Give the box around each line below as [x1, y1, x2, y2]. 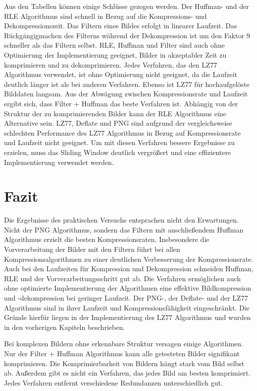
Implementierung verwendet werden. [4, 156, 114, 167]
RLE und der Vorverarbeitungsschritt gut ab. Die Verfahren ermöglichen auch [4, 273, 241, 283]
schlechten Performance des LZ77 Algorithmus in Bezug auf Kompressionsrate [4, 127, 241, 138]
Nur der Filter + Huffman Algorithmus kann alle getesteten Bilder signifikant [4, 348, 240, 358]
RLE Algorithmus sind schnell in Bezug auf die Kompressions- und [4, 10, 207, 21]
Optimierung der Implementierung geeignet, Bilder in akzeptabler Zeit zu [4, 49, 227, 60]
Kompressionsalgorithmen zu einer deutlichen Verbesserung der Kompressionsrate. [4, 253, 254, 264]
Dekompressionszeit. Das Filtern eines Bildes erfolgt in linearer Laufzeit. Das [4, 20, 237, 31]
